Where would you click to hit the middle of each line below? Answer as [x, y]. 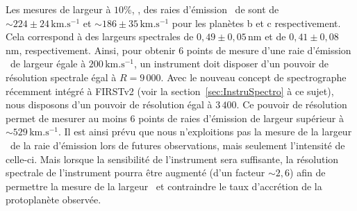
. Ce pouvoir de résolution [292, 104]
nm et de [267, 36]
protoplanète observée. [53, 200]
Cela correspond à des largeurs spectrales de [100, 36]
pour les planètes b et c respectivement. [256, 23]
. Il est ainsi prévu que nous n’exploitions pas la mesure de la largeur [205, 132]
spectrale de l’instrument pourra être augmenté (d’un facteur [135, 172]
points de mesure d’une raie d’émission [269, 50]
